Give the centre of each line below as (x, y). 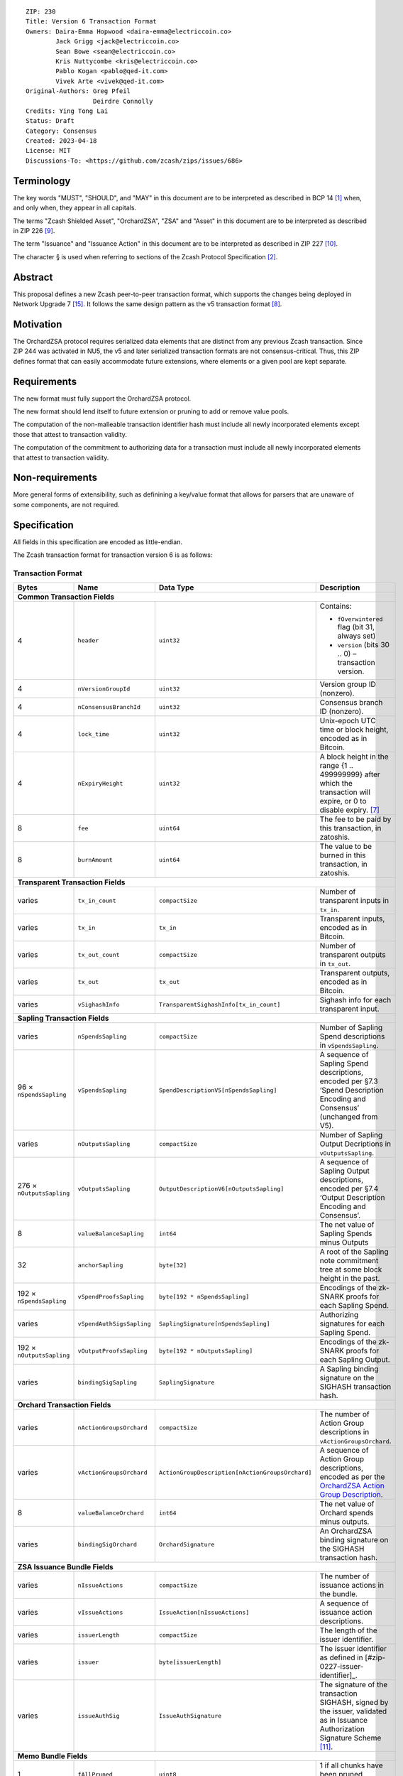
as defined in (341, 1657)
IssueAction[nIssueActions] (204, 1612)
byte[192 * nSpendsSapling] (204, 1296)
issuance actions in (352, 1586)
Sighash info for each (355, 1000)
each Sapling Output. (355, 1360)
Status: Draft (50, 121)
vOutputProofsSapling (113, 1351)
